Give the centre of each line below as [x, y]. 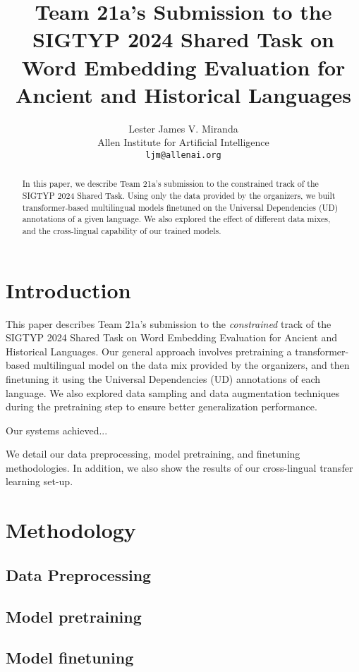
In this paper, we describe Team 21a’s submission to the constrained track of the [170, 184]
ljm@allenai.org [183, 155]
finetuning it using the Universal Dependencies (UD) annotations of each [163, 378]
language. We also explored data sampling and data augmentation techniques [173, 392]
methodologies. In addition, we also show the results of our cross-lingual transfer [179, 467]
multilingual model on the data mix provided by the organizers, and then [191, 365]
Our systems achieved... [57, 430]
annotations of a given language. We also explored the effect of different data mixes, [176, 219]
